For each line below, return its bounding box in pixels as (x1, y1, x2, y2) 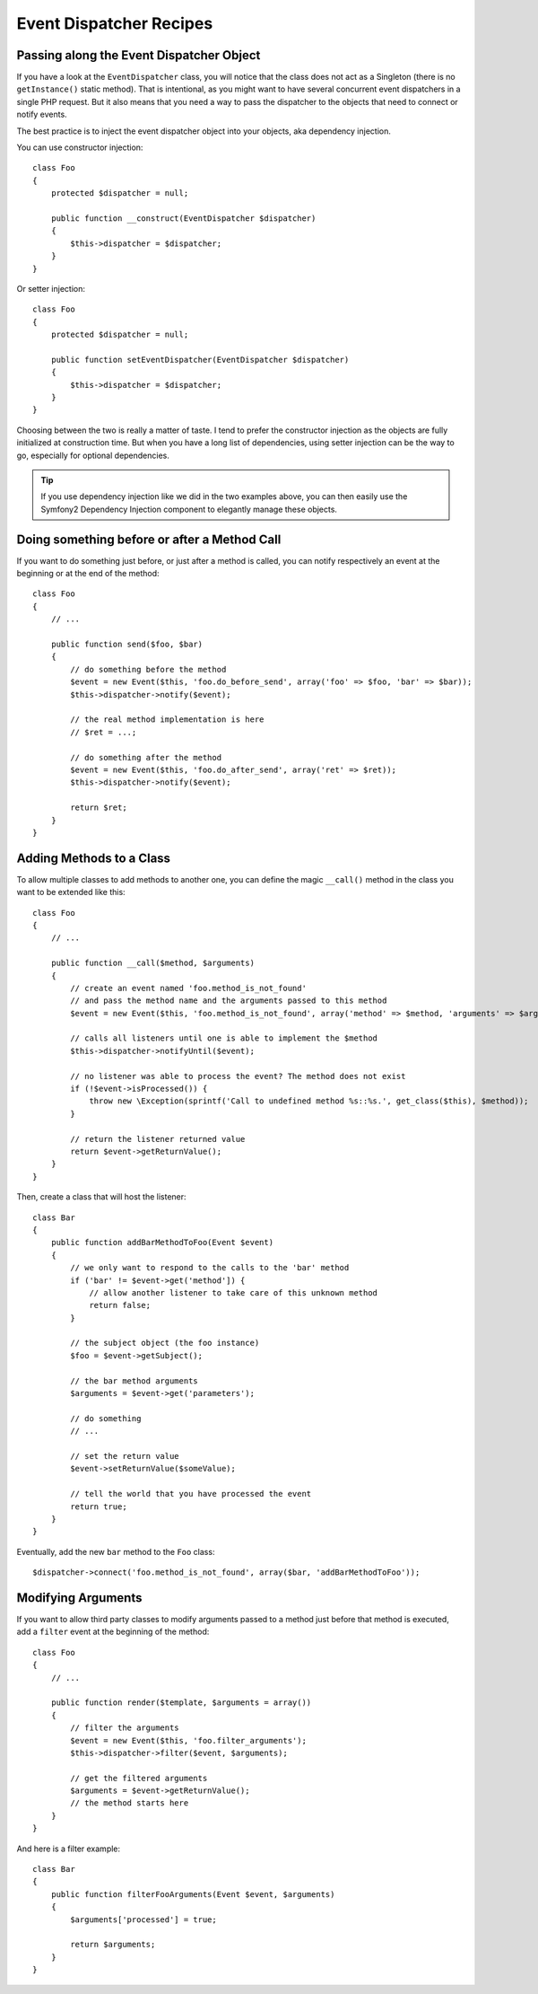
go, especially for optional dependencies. (16, 450, 170, 461)
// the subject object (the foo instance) (70, 1338, 260, 1348)
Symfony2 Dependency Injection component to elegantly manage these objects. (40, 504, 338, 514)
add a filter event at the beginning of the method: (16, 1626, 210, 1638)
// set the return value (70, 1451, 179, 1461)
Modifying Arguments (16, 1590, 143, 1605)
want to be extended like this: (16, 887, 126, 898)
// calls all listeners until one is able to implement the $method (70, 1033, 378, 1043)
